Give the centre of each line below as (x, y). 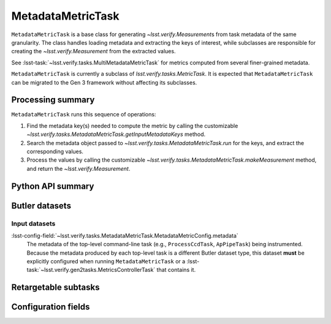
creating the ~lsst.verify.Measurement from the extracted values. (93, 51)
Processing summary (53, 100)
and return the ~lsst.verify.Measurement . (78, 168)
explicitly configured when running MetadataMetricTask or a (106, 262)
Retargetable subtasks (56, 288)
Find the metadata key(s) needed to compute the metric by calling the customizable (132, 126)
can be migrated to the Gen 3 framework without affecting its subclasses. (104, 82)
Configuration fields (51, 307)
